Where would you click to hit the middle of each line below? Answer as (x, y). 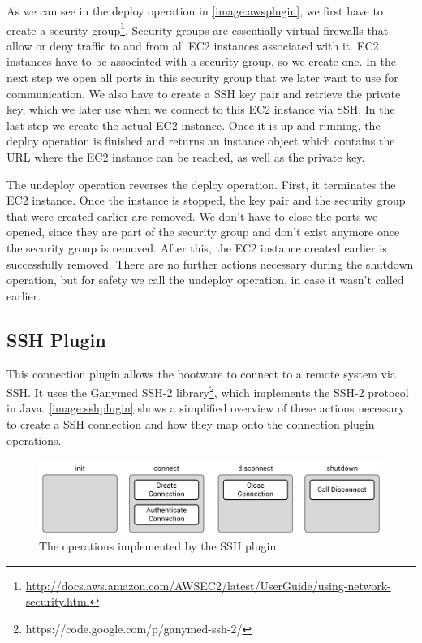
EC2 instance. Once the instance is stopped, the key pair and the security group (206, 200)
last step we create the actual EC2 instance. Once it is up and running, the (194, 125)
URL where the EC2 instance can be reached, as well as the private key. (186, 157)
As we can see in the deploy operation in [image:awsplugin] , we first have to (195, 11)
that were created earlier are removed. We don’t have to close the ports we (192, 216)
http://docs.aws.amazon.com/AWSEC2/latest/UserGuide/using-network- (208, 585)
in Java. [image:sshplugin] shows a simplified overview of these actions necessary (206, 408)
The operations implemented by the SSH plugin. (159, 546)
